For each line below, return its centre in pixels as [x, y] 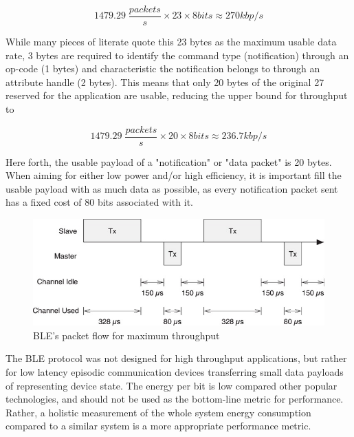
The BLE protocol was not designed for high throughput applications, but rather [176, 358]
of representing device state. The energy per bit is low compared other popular [172, 385]
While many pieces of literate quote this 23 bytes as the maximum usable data [171, 42]
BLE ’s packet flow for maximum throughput [126, 335]
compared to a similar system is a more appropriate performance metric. [158, 426]
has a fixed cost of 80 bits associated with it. [99, 202]
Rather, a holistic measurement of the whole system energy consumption [158, 412]
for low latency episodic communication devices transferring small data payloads [175, 371]
